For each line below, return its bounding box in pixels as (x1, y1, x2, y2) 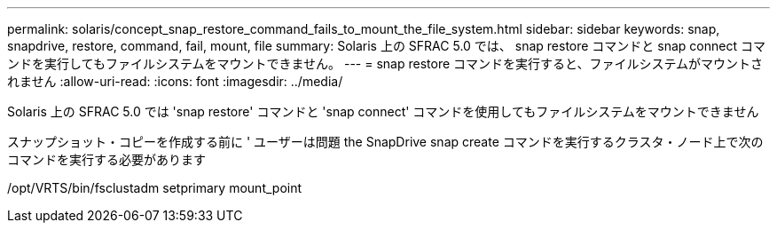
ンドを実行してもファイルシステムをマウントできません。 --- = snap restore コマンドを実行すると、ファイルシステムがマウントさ (7, 56, 764, 71)
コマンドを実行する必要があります (7, 152, 206, 167)
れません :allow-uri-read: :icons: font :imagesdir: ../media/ (7, 74, 343, 89)
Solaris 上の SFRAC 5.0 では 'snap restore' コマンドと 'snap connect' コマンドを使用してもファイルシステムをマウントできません (7, 104, 759, 119)
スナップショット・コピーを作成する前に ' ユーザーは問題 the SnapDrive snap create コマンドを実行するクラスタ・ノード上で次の (7, 134, 764, 149)
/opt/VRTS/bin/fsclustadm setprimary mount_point (7, 180, 302, 195)
